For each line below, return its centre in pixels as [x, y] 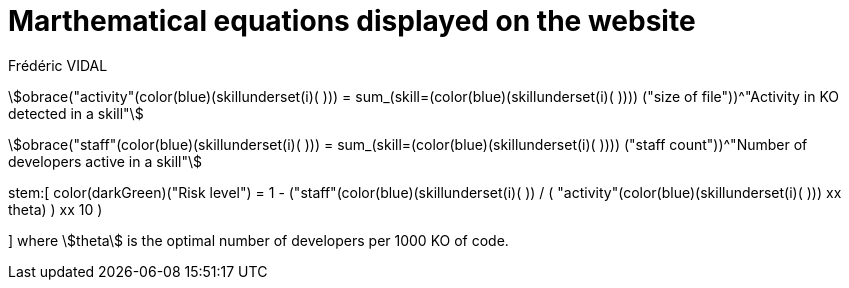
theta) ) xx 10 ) [55, 209]
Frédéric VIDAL [58, 65]
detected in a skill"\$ [76, 113]
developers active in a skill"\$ [105, 161]
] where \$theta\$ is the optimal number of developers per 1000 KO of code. [258, 240]
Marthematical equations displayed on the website [352, 21]
